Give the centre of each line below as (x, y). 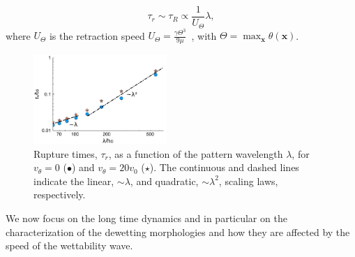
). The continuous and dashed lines (224, 167)
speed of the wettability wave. (69, 245)
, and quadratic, (164, 181)
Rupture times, (66, 153)
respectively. (60, 194)
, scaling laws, (248, 181)
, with (204, 35)
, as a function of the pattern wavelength (196, 153)
